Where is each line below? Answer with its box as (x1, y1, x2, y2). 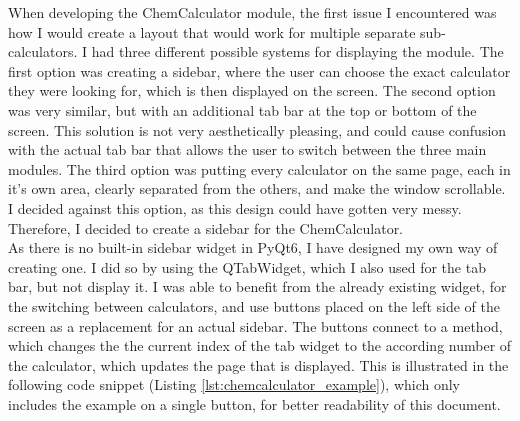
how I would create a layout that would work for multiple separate (8, 21, 416, 42)
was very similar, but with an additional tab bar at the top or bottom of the (8, 99, 477, 120)
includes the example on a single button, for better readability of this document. (8, 393, 501, 414)
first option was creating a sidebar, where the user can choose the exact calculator (8, 60, 511, 81)
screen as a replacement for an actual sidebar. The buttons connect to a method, (8, 315, 503, 336)
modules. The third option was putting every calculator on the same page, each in (8, 158, 511, 179)
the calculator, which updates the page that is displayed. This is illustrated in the (8, 354, 509, 375)
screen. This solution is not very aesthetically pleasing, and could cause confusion (8, 119, 507, 140)
